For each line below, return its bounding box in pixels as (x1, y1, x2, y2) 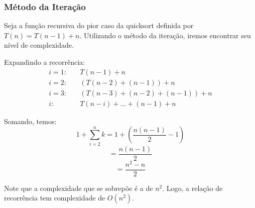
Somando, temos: (4, 116, 57, 126)
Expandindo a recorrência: (4, 57, 85, 67)
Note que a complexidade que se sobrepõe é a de (4, 182, 153, 193)
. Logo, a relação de (162, 182, 223, 193)
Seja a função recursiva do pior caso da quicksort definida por (4, 20, 194, 31)
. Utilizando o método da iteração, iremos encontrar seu (79, 30, 251, 40)
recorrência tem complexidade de (4, 192, 105, 203)
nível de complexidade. (4, 40, 74, 50)
